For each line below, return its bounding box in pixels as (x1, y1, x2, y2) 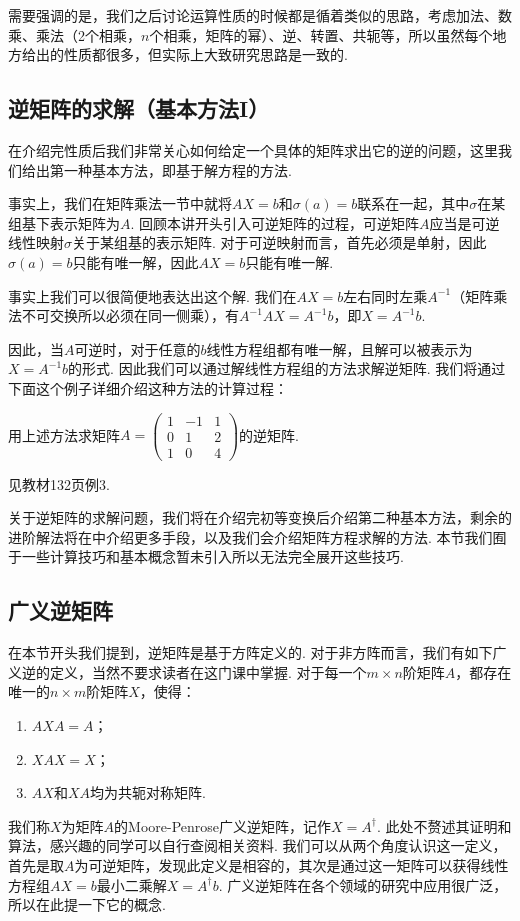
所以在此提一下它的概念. (8, 894, 166, 915)
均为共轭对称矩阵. (89, 782, 206, 803)
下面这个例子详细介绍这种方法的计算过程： (8, 377, 288, 398)
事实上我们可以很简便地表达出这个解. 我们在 (8, 285, 297, 306)
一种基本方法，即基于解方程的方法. (63, 159, 292, 180)
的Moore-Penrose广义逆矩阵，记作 (114, 815, 332, 836)
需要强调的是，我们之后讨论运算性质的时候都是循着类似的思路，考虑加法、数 (8, 5, 512, 25)
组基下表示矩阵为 (8, 212, 120, 233)
